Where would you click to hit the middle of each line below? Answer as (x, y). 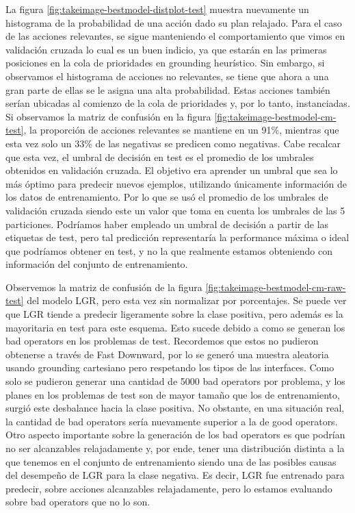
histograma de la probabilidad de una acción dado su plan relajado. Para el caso (174, 22)
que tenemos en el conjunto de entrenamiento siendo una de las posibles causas (171, 461)
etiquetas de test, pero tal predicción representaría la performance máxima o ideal (177, 237)
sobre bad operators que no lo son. (78, 502)
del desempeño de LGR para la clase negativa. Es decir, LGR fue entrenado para (175, 475)
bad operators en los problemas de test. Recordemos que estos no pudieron (162, 341)
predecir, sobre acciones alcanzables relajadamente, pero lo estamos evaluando (169, 488)
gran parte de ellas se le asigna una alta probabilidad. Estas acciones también (168, 89)
